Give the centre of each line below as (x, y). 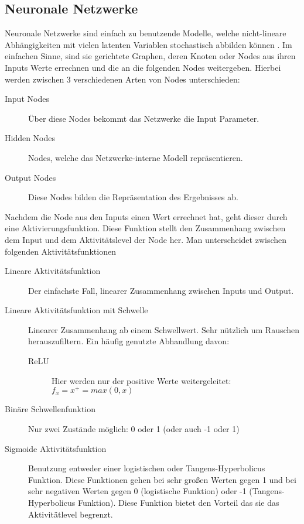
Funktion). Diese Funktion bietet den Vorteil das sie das (178, 502)
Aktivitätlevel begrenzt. (71, 514)
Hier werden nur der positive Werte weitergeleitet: (141, 380)
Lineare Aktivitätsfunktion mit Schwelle (76, 310)
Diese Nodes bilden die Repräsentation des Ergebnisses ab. (133, 197)
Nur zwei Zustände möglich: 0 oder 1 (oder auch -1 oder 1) (134, 428)
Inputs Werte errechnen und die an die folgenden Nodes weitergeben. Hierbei (143, 67)
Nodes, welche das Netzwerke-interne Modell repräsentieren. (136, 157)
